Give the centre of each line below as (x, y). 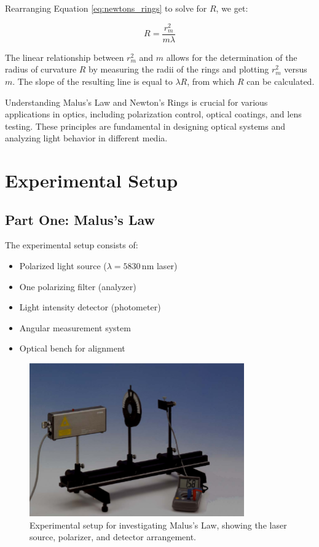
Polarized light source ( (63, 266)
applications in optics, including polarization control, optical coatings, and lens (153, 114)
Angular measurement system (75, 327)
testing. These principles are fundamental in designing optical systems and (145, 126)
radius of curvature (41, 69)
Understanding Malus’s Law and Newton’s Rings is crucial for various (136, 102)
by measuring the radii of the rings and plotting (179, 69)
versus (296, 69)
